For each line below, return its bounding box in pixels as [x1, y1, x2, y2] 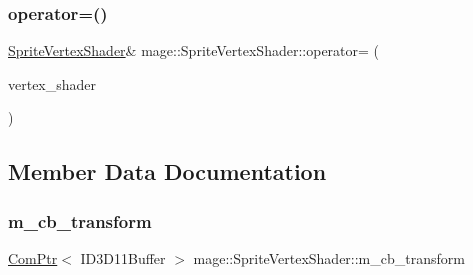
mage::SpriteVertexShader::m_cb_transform [193, 248, 465, 268]
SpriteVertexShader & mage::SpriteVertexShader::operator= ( [8, 40, 380, 61]
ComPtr [8, 248, 58, 268]
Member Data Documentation [8, 156, 327, 187]
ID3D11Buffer [80, 248, 166, 268]
